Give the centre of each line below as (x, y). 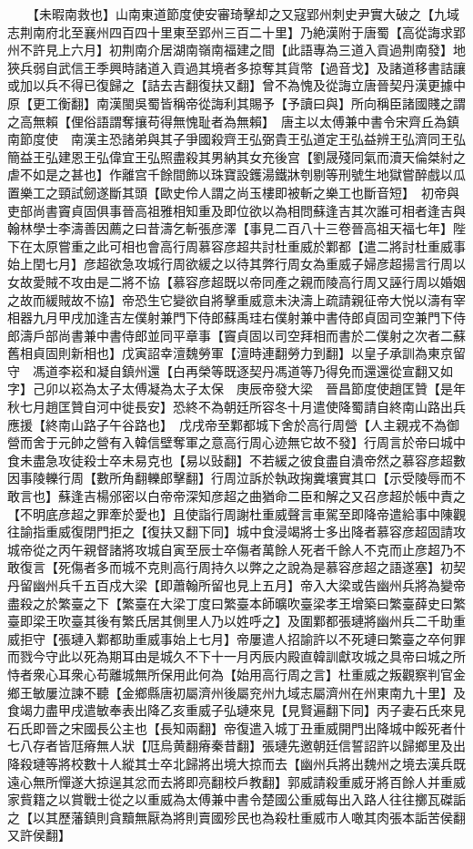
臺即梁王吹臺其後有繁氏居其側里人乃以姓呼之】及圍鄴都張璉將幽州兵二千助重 (236, 621)
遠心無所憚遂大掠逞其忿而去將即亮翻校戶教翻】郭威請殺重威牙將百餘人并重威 (236, 781)
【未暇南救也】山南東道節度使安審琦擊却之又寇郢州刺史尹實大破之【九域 (246, 14)
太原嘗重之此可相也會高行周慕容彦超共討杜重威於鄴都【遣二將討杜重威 (242, 245)
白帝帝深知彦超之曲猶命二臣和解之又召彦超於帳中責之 (306, 496)
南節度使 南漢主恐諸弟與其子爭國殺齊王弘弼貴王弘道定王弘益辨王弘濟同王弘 (236, 139)
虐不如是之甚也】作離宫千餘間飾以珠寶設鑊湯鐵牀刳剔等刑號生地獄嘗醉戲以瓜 (236, 174)
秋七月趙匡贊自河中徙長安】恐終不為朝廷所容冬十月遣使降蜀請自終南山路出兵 (236, 407)
